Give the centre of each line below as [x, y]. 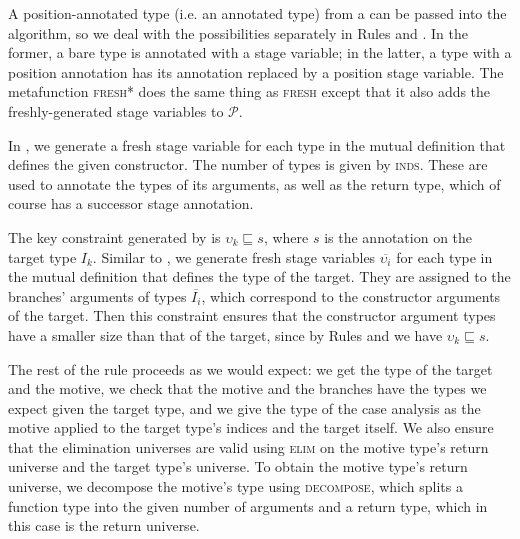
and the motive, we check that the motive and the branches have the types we [247, 388]
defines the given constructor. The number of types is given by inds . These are [248, 164]
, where [286, 236]
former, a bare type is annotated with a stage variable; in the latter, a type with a [260, 52]
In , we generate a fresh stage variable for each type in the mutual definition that [257, 144]
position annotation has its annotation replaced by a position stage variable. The [256, 71]
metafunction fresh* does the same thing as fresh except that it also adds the [249, 91]
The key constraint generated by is [114, 236]
